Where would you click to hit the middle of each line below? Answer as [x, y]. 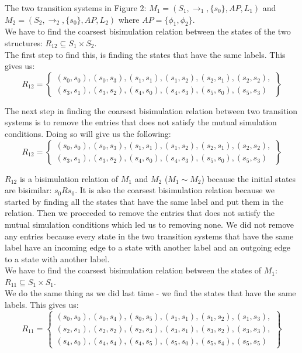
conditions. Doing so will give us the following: [88, 133]
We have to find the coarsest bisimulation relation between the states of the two [148, 31]
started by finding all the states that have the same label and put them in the [144, 201]
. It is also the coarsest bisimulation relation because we [175, 190]
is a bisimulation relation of [69, 178]
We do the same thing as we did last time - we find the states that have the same [150, 293]
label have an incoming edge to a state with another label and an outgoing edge [147, 247]
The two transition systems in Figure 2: [76, 8]
